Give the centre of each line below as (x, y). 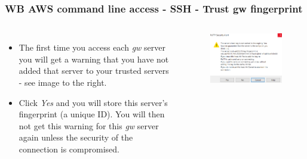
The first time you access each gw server (92, 47)
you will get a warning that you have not (94, 59)
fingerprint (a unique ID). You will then (92, 114)
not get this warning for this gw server (89, 125)
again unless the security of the (76, 137)
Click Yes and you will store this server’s (93, 102)
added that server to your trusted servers (94, 71)
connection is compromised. (69, 149)
